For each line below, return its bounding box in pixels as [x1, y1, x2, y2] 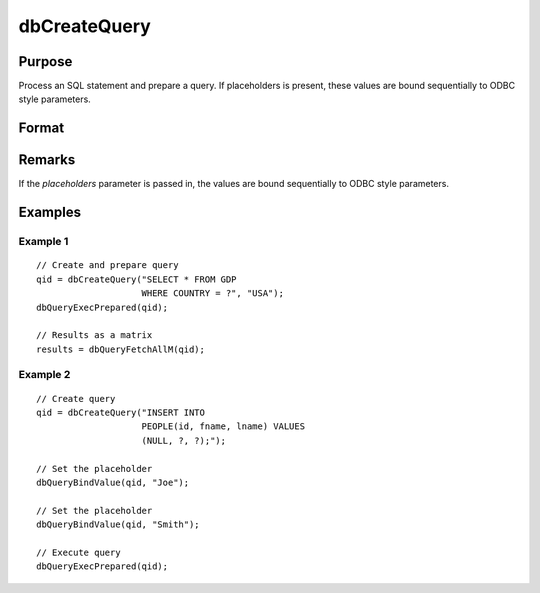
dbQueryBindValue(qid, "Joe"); [36, 476, 190, 488]
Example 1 [18, 235, 69, 249]
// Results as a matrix [36, 330, 153, 341]
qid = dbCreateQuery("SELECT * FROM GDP [36, 273, 237, 285]
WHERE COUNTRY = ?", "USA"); [141, 288, 285, 299]
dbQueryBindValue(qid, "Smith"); [36, 519, 200, 530]
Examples [18, 204, 82, 221]
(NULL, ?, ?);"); [141, 435, 227, 446]
